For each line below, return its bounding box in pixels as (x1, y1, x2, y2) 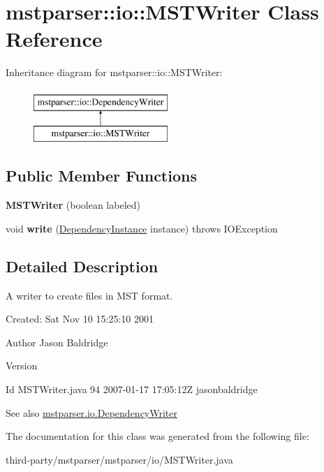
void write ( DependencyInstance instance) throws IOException (6, 221, 278, 235)
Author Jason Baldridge (6, 334, 108, 349)
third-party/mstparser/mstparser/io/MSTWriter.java (6, 452, 233, 466)
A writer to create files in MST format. (6, 288, 173, 302)
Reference (6, 24, 103, 53)
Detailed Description (6, 255, 159, 276)
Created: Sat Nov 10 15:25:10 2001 (6, 311, 154, 326)
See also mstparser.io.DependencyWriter (6, 405, 177, 420)
